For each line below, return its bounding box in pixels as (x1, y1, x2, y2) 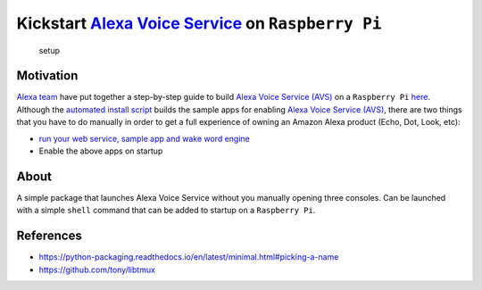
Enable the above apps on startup (38, 145, 163, 156)
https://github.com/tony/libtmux (38, 264, 156, 275)
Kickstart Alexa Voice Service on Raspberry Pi (16, 13, 382, 33)
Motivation (16, 68, 79, 84)
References (16, 228, 82, 244)
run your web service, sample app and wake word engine (38, 133, 250, 144)
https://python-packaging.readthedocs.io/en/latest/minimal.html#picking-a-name (38, 252, 339, 262)
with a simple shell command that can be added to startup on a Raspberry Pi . (16, 205, 316, 216)
